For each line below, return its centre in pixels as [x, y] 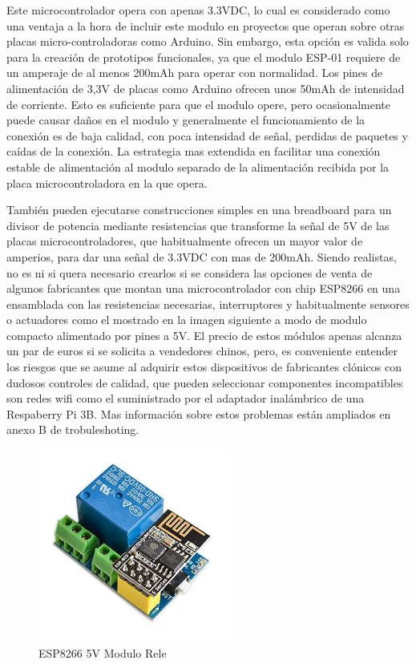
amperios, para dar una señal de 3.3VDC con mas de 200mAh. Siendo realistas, [202, 256]
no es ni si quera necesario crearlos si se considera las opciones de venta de [190, 272]
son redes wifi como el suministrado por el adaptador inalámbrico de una [186, 398]
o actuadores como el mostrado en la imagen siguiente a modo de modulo [187, 320]
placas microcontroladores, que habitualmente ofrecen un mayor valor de [185, 241]
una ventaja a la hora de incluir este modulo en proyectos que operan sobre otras [206, 25]
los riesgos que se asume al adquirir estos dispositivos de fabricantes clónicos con [204, 367]
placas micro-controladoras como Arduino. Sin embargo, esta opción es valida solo [208, 41]
